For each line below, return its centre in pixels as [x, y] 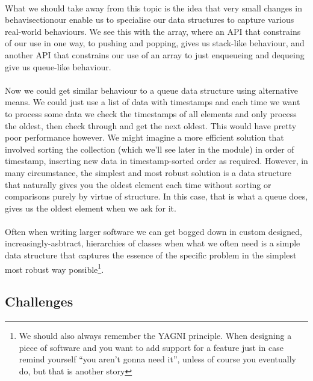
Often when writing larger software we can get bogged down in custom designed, [153, 231]
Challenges [39, 301]
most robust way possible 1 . [54, 268]
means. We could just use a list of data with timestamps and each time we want [153, 102]
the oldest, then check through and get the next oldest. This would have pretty [151, 125]
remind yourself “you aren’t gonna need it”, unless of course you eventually [157, 359]
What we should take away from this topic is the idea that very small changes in [153, 8]
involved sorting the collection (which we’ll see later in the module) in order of [150, 149]
